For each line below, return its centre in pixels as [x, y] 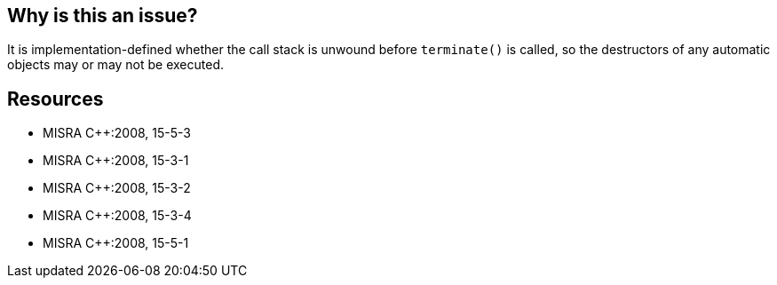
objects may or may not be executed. [116, 65]
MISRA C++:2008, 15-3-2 [117, 188]
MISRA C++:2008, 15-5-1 [116, 243]
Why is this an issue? [103, 16]
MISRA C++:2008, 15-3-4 [117, 216]
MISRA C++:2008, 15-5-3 [117, 133]
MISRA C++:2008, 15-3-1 [116, 161]
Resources [55, 99]
